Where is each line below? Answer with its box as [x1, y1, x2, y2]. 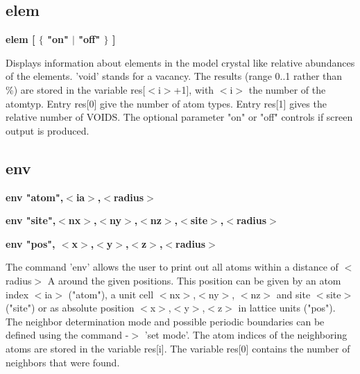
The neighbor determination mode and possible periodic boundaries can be [6, 314, 325, 328]
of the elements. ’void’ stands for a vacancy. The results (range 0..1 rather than [6, 69, 343, 83]
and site [276, 287, 311, 301]
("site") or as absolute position [6, 300, 135, 315]
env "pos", [6, 236, 55, 250]
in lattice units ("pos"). [238, 300, 336, 315]
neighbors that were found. [6, 355, 120, 369]
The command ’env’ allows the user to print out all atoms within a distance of [6, 260, 338, 274]
